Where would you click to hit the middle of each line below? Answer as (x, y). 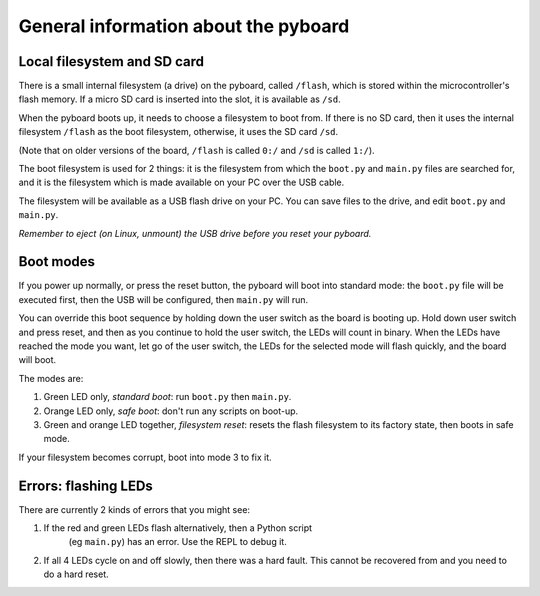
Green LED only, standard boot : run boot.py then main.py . (167, 397)
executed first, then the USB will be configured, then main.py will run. (163, 299)
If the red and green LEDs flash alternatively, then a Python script (178, 528)
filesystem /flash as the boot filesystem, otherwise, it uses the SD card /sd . (178, 132)
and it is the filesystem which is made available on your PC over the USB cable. (181, 182)
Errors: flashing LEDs (86, 485)
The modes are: (51, 378)
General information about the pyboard (184, 26)
